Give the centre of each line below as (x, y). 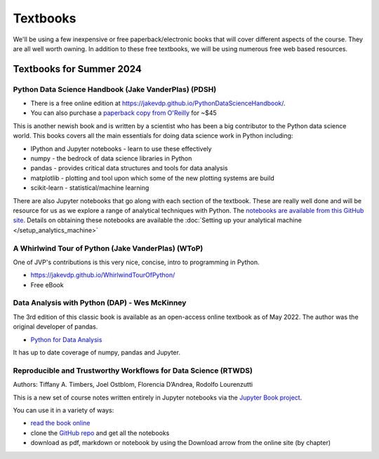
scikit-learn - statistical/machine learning (90, 188)
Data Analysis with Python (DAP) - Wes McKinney (100, 303)
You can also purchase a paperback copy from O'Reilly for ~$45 (124, 113)
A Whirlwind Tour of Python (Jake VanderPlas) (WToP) (108, 248)
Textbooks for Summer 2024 (77, 69)
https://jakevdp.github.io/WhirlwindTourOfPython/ (103, 275)
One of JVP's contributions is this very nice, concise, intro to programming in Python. (136, 262)
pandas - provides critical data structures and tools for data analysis (129, 168)
